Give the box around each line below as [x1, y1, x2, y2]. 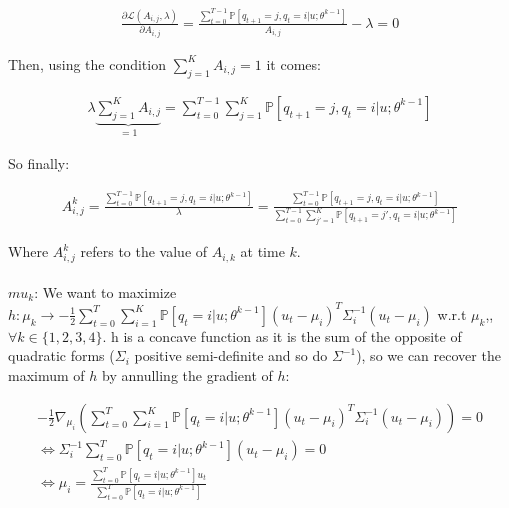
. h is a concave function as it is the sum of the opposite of [102, 325, 462, 346]
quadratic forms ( [8, 345, 115, 366]
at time [240, 241, 285, 262]
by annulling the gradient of [102, 364, 273, 385]
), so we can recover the [356, 345, 501, 366]
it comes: [266, 53, 321, 74]
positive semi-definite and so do [134, 345, 328, 366]
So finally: [8, 152, 70, 173]
